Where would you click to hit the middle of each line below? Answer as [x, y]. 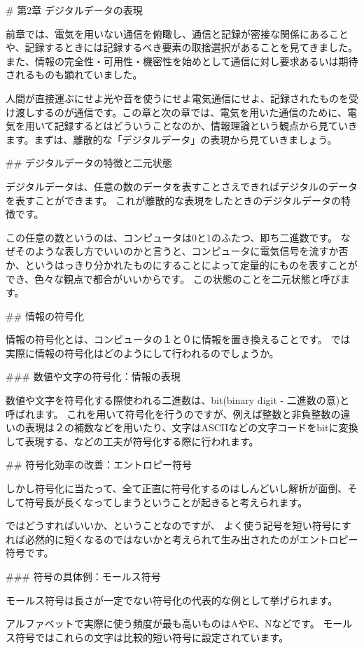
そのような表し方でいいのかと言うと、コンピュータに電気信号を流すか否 [182, 251]
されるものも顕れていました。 [74, 75]
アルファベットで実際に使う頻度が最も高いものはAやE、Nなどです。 [163, 623]
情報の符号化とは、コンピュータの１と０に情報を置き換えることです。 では [178, 339]
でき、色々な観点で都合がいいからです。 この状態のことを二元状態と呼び [173, 278]
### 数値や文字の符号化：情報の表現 [93, 376]
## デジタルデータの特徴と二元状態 [89, 163]
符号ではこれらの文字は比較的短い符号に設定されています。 [152, 637]
